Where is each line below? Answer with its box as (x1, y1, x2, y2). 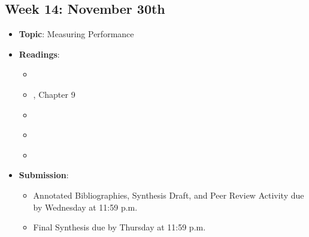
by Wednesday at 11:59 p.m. (33, 200, 138, 213)
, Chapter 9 (33, 88, 75, 100)
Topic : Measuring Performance (19, 28, 134, 40)
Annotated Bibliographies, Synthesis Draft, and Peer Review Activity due (33, 188, 304, 201)
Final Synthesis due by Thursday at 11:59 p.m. (33, 221, 206, 233)
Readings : (19, 47, 60, 60)
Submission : (19, 169, 69, 181)
